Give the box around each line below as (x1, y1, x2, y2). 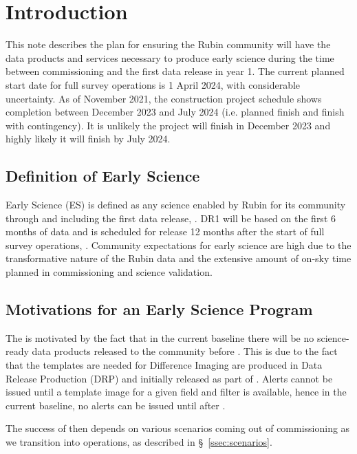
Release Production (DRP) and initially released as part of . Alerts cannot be (6, 371, 333, 385)
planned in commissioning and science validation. (6, 265, 213, 279)
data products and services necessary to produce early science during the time (6, 50, 334, 65)
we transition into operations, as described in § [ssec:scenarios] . (6, 435, 272, 448)
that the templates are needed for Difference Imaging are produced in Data (6, 358, 323, 372)
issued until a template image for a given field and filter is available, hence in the (6, 385, 347, 399)
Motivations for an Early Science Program (6, 299, 313, 320)
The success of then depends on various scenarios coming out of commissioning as (6, 421, 350, 435)
